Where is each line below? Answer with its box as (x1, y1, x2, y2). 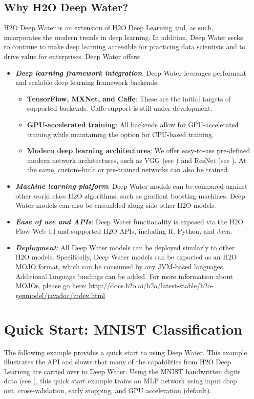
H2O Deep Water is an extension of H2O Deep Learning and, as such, (4, 22, 213, 33)
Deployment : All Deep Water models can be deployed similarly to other (15, 242, 235, 252)
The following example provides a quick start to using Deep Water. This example (4, 347, 247, 357)
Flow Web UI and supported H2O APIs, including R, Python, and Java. (15, 226, 233, 236)
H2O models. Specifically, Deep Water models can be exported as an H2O (15, 252, 237, 262)
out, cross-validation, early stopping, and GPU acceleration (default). (4, 385, 212, 395)
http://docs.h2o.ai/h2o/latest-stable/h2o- (88, 280, 213, 291)
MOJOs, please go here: (15, 280, 87, 291)
